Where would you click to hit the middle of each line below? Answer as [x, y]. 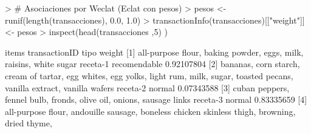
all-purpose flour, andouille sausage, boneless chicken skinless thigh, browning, [150, 111]
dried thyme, [29, 123]
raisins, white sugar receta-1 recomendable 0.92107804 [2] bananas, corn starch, [152, 64]
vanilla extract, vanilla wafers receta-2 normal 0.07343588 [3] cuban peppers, [147, 87]
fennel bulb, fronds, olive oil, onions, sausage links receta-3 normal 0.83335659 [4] [156, 99]
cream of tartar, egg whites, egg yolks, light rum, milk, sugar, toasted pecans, [149, 75]
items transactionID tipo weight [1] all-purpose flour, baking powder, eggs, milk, [154, 52]
